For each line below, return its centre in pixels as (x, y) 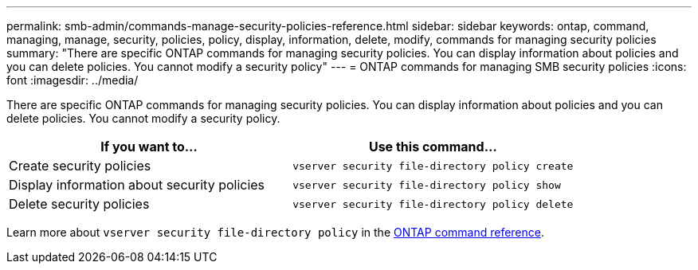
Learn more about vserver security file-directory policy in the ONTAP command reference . (276, 232)
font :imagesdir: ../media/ (73, 80)
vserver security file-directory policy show (427, 185)
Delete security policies (79, 204)
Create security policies (80, 166)
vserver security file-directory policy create (433, 166)
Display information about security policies (137, 185)
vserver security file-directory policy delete (433, 204)
